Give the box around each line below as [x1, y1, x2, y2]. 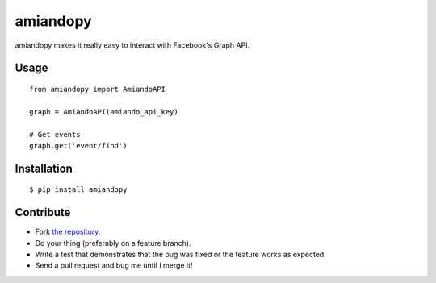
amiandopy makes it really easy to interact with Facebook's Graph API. [15, 40, 250, 50]
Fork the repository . [35, 227, 101, 237]
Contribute [15, 206, 71, 219]
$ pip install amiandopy [29, 185, 128, 194]
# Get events [29, 130, 81, 139]
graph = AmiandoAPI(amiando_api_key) [29, 107, 179, 116]
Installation [15, 161, 73, 175]
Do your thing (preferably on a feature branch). [35, 238, 191, 248]
